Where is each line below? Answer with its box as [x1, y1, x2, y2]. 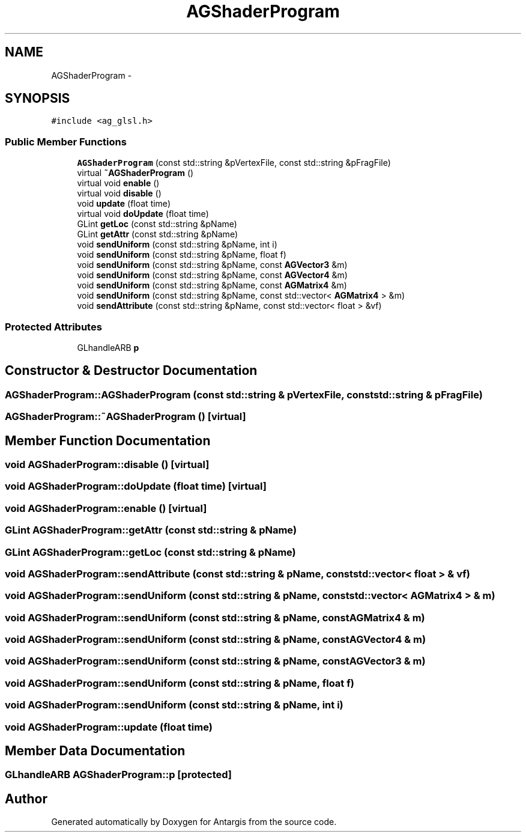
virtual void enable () [77, 178, 160, 189]
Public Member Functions [5, 135, 127, 148]
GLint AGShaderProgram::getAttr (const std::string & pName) [5, 524, 297, 537]
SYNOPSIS [5, 91, 70, 106]
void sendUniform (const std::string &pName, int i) [77, 239, 277, 250]
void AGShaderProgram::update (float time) [5, 720, 213, 733]
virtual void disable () [77, 188, 162, 199]
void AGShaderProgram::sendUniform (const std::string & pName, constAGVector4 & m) [5, 633, 426, 645]
